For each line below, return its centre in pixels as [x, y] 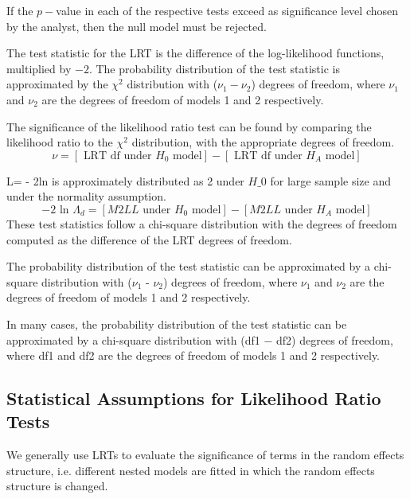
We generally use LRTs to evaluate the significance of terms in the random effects [205, 455]
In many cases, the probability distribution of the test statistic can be [177, 324]
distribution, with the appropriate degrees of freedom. [263, 142]
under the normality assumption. [86, 196]
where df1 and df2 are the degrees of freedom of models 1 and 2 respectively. [193, 355]
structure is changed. [57, 486]
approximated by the [57, 84]
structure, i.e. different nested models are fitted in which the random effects [191, 470]
